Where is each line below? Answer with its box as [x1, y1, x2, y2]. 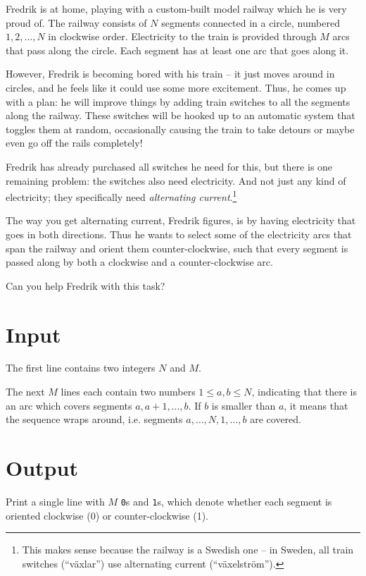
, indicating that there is [251, 384, 357, 399]
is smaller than [211, 398, 276, 412]
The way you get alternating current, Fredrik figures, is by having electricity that [6, 213, 356, 228]
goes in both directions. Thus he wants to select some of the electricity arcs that [6, 226, 352, 241]
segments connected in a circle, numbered [161, 15, 340, 30]
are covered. [250, 412, 301, 427]
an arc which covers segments [6, 398, 132, 412]
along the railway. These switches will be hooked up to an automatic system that [6, 108, 355, 123]
